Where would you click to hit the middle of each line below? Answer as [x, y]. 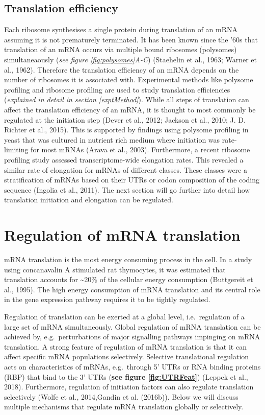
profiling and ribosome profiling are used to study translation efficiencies [117, 89]
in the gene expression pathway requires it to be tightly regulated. [107, 299]
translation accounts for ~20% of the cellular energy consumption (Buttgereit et [129, 279]
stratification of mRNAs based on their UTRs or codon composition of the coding [132, 180]
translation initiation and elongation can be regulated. [89, 200]
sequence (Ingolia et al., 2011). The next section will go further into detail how [127, 189]
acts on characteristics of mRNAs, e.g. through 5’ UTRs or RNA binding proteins [132, 366]
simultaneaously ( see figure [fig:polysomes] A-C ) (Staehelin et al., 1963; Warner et [131, 59]
